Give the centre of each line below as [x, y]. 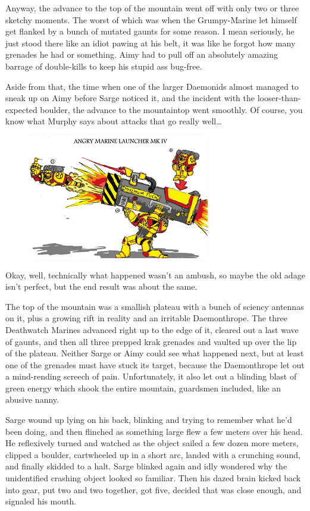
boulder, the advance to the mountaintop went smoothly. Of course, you [171, 109]
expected [21, 109]
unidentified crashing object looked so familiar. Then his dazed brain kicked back [153, 478]
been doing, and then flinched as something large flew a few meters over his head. [154, 431]
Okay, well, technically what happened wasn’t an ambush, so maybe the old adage [155, 275]
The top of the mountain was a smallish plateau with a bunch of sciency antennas [155, 306]
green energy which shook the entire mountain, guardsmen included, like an [143, 388]
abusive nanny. [32, 399]
